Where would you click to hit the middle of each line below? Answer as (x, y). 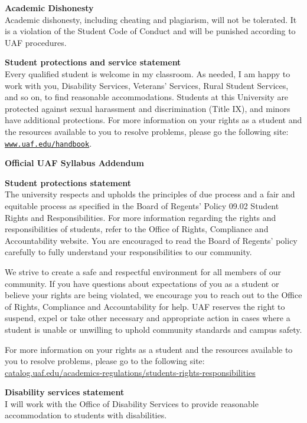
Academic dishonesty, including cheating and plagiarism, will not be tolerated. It (151, 19)
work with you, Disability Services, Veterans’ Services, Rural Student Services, (147, 85)
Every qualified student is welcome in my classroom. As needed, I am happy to (148, 73)
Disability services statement (65, 392)
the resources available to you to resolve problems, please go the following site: (147, 131)
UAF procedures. (36, 42)
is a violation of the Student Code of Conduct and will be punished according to (150, 31)
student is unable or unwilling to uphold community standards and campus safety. (153, 329)
